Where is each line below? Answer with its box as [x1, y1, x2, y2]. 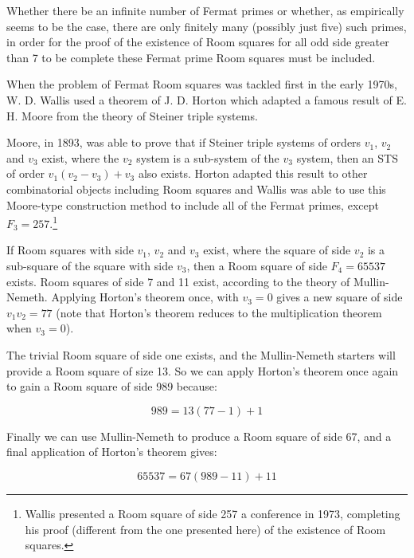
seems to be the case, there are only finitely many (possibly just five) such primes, [6, 18, 407, 34]
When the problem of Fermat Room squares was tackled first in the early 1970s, [6, 76, 397, 92]
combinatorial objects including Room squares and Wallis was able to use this [6, 180, 386, 197]
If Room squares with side [6, 242, 134, 258]
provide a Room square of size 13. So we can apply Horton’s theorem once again [6, 362, 399, 379]
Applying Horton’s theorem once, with [51, 289, 239, 305]
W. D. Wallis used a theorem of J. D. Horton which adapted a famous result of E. [6, 91, 407, 108]
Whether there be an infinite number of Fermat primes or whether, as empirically [6, 2, 404, 18]
